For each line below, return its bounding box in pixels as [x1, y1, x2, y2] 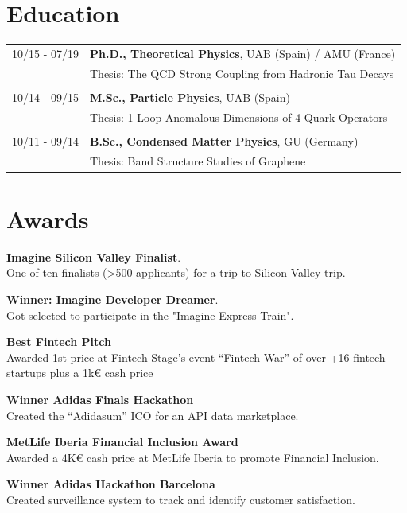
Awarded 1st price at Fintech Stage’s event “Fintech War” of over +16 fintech [6, 348, 386, 365]
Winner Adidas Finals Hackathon [6, 391, 194, 407]
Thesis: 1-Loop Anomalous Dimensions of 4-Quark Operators [90, 108, 388, 125]
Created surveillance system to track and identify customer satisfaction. [6, 491, 355, 507]
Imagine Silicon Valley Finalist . [6, 248, 181, 265]
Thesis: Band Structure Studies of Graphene [90, 152, 306, 169]
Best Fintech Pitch [6, 333, 111, 350]
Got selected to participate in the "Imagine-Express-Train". [6, 306, 294, 323]
